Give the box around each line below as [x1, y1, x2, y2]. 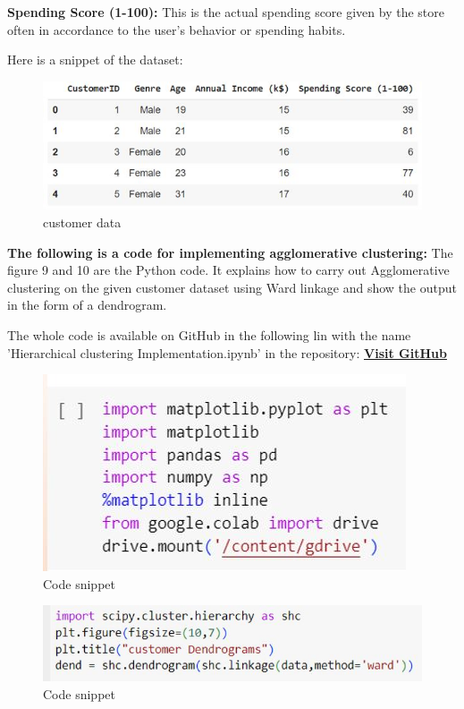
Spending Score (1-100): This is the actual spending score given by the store [7, 3, 445, 21]
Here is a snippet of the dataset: [7, 50, 183, 69]
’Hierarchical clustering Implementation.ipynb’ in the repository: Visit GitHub [7, 343, 447, 362]
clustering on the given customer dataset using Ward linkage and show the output [7, 278, 457, 296]
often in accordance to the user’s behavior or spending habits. [7, 20, 346, 38]
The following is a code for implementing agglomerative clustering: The [7, 243, 453, 261]
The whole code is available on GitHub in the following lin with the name [7, 326, 411, 345]
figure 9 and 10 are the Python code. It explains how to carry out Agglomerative [7, 261, 450, 279]
